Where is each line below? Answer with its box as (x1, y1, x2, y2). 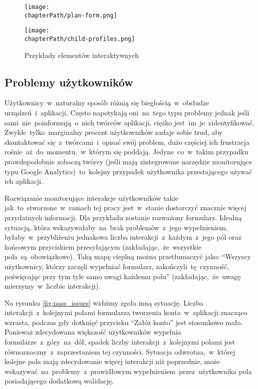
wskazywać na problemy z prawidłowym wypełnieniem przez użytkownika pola (4, 366, 252, 376)
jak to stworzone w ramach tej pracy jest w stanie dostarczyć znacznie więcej (4, 202, 247, 213)
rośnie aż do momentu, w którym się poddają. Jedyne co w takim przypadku (4, 146, 249, 157)
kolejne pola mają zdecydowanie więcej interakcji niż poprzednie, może (4, 356, 220, 367)
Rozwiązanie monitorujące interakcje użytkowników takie (4, 192, 179, 203)
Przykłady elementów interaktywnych (24, 49, 139, 60)
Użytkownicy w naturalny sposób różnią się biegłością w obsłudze (4, 97, 209, 108)
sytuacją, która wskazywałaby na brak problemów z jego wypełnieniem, (4, 222, 228, 232)
